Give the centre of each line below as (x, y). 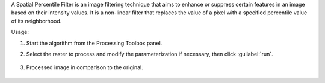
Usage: (20, 32)
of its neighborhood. (36, 21)
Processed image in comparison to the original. (85, 67)
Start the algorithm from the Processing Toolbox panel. (94, 43)
